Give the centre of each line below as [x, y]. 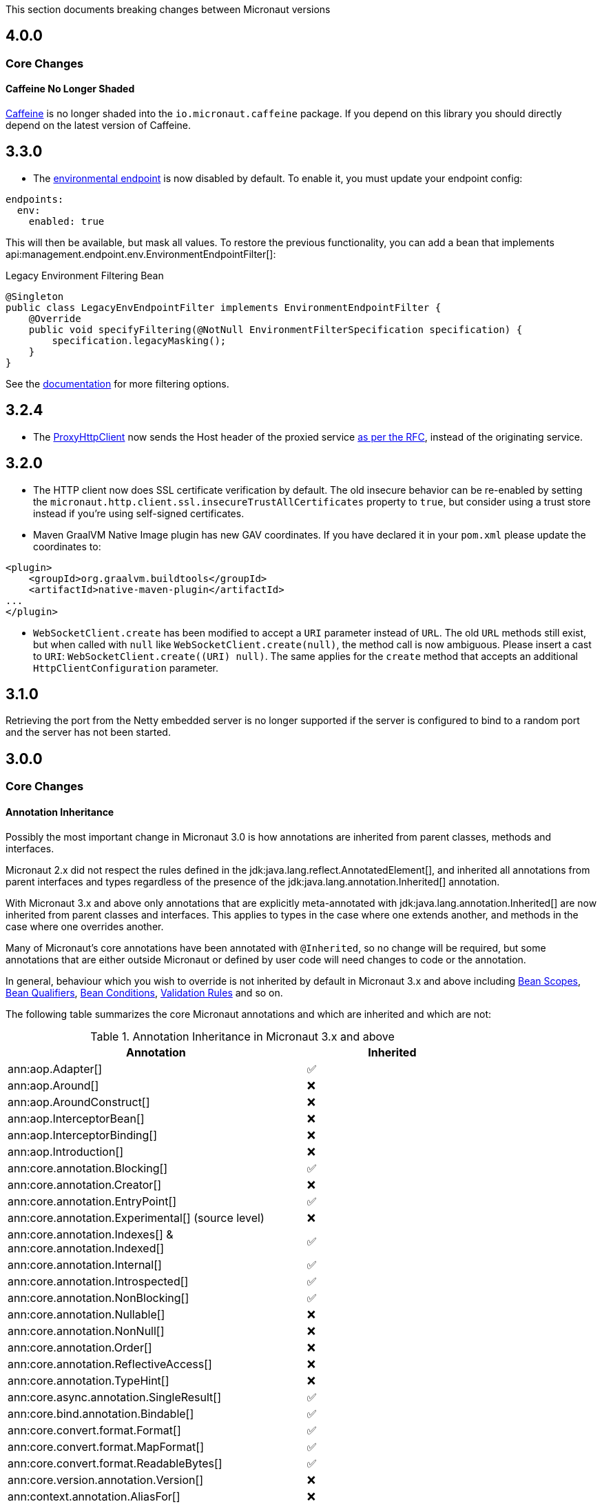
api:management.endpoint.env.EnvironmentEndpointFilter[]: [141, 254]
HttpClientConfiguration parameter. [126, 668]
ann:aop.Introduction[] [66, 1151]
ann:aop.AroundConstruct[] [79, 1102]
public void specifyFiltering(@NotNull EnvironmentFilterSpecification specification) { [276, 329]
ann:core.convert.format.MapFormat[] [106, 1446]
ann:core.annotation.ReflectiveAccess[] [110, 1364]
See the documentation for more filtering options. [117, 383]
